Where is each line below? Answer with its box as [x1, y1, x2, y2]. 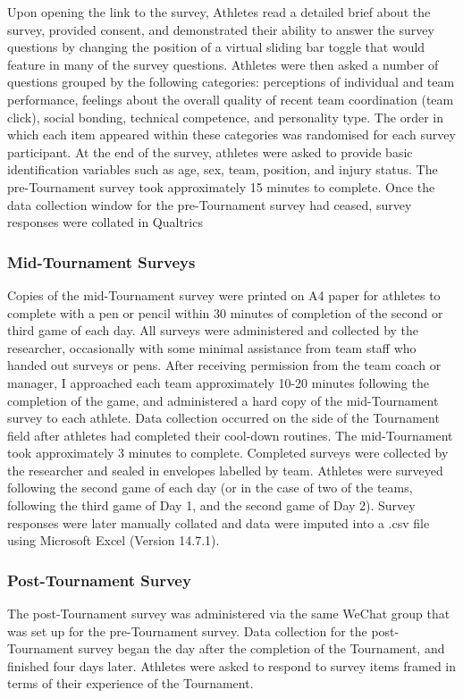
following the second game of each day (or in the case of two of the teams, [7, 478, 413, 497]
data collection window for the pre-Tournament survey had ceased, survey [7, 195, 412, 214]
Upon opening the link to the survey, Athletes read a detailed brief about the [7, 3, 431, 21]
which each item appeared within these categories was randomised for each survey [7, 125, 456, 144]
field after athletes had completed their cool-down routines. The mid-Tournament [7, 425, 453, 444]
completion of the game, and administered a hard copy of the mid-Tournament [7, 391, 439, 409]
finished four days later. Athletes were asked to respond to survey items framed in [7, 656, 457, 675]
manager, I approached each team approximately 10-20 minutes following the [7, 373, 429, 391]
